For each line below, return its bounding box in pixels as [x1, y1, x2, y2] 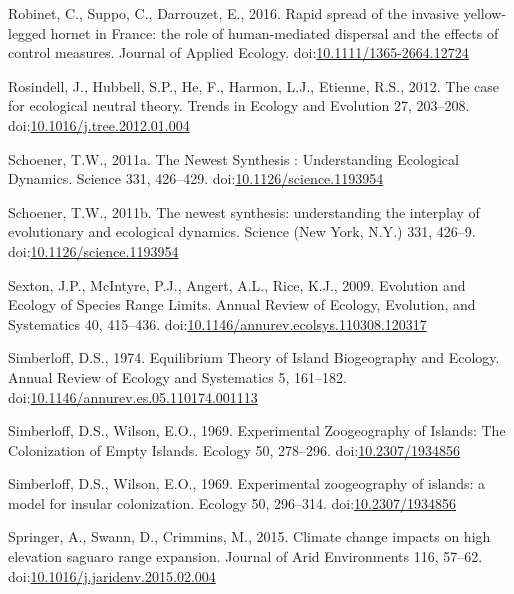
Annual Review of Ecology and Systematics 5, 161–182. [8, 366, 347, 387]
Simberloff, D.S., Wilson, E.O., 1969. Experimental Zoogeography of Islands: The [8, 420, 506, 441]
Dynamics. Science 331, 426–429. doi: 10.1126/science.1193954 [8, 168, 384, 189]
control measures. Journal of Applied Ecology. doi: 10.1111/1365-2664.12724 [8, 42, 469, 63]
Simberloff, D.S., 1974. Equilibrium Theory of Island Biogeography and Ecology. [8, 347, 500, 368]
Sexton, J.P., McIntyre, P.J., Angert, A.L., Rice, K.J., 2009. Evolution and [8, 274, 466, 295]
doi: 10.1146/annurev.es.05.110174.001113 [8, 386, 258, 407]
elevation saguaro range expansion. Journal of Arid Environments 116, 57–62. [8, 546, 483, 567]
